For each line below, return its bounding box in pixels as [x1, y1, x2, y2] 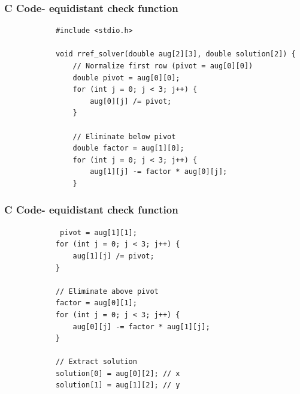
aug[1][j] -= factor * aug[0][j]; [90, 167, 228, 176]
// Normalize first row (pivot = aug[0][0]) [72, 62, 253, 70]
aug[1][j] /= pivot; [72, 251, 154, 260]
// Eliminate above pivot [55, 287, 159, 296]
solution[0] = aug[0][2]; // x [55, 369, 180, 378]
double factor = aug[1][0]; [72, 144, 184, 153]
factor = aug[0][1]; [55, 299, 137, 308]
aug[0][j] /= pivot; [90, 97, 172, 106]
